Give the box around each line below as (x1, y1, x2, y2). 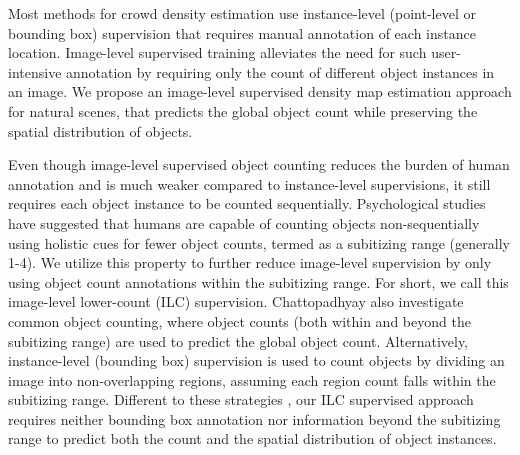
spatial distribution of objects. (8, 120, 193, 141)
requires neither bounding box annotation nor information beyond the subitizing (8, 408, 501, 429)
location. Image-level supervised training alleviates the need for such (8, 42, 427, 63)
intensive (8, 61, 62, 82)
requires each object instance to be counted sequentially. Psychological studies (8, 193, 486, 214)
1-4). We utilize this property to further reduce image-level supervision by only (8, 252, 492, 273)
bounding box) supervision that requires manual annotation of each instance (8, 22, 476, 43)
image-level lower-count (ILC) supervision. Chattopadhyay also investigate (8, 291, 464, 312)
